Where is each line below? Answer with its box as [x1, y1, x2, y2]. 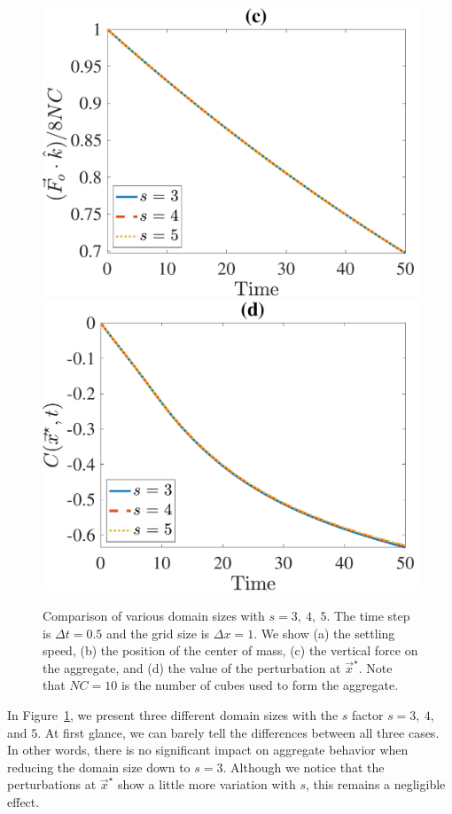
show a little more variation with [117, 775, 296, 794]
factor [352, 705, 384, 724]
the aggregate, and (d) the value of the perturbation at [43, 658, 341, 677]
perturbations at [7, 775, 97, 794]
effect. [7, 792, 40, 810]
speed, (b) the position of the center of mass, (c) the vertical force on [43, 641, 418, 660]
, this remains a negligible [305, 775, 446, 794]
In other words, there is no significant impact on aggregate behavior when [7, 740, 409, 759]
